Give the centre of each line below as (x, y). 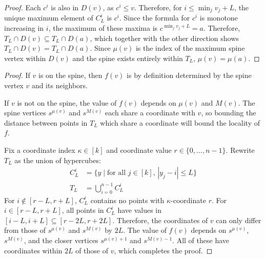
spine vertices (25, 113)
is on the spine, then (70, 75)
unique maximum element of (49, 18)
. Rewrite (240, 150)
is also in (65, 7)
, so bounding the (229, 113)
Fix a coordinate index (40, 150)
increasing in (24, 28)
